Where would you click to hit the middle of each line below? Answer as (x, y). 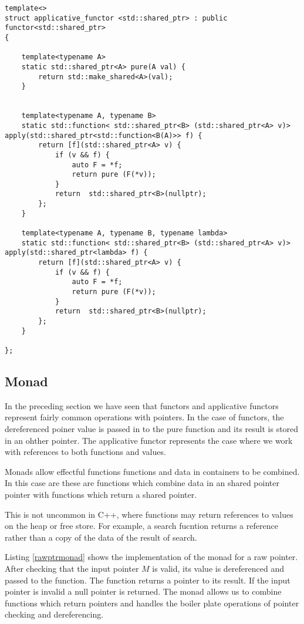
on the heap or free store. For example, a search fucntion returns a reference (141, 526)
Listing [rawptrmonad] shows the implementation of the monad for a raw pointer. (151, 557)
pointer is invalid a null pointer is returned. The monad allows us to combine (143, 591)
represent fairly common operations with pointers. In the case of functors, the (144, 417)
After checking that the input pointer (72, 568)
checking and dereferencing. (54, 614)
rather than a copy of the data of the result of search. (101, 537)
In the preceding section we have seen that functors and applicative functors (142, 405)
